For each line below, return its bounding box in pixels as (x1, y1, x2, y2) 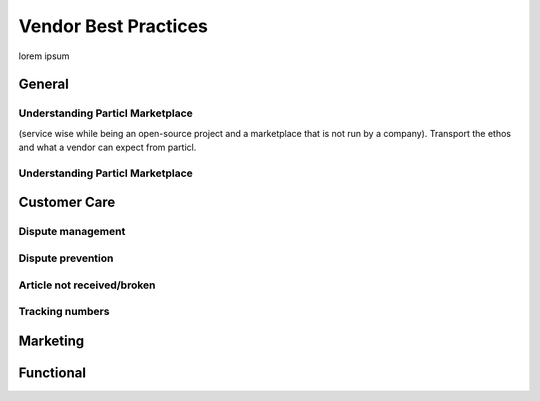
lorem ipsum (18, 50, 70, 62)
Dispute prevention (18, 251, 114, 265)
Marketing (18, 332, 85, 349)
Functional (18, 364, 87, 381)
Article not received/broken (18, 278, 156, 292)
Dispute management (18, 225, 126, 239)
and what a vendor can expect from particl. (18, 141, 197, 154)
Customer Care (18, 194, 116, 211)
